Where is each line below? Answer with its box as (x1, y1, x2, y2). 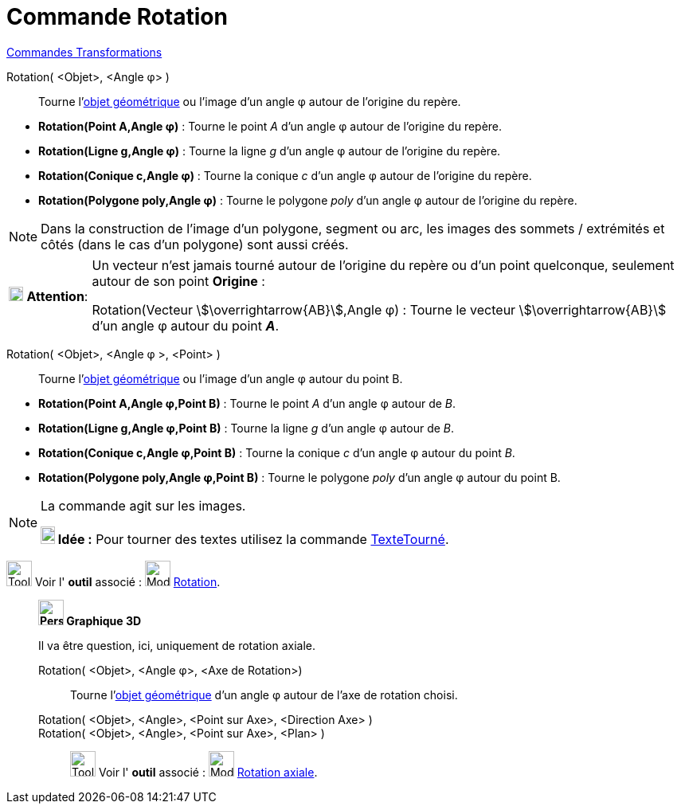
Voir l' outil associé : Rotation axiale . (98, 765, 318, 779)
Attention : (26, 288, 88, 304)
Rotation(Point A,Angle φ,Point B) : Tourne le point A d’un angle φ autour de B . (38, 396, 456, 410)
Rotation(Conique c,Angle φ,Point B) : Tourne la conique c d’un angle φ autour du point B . (38, 445, 515, 460)
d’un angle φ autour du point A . (92, 317, 280, 334)
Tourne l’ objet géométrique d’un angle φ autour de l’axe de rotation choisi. (70, 687, 458, 702)
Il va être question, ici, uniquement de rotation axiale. (38, 638, 316, 652)
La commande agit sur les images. (41, 497, 246, 514)
